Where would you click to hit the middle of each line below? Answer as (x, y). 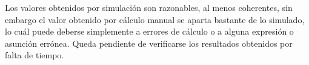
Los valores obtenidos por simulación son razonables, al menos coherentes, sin (149, 7)
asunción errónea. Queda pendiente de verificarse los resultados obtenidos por (149, 43)
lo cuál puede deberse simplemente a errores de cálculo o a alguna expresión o (149, 31)
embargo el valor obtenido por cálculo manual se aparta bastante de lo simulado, (155, 19)
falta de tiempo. (35, 55)
